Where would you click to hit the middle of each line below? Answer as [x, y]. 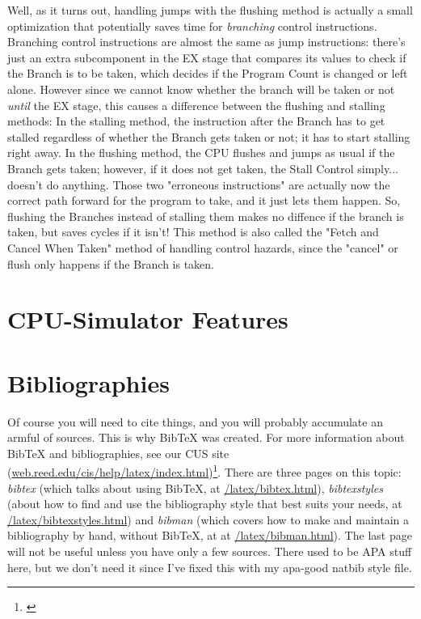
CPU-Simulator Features [148, 319]
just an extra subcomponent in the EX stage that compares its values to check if [207, 57]
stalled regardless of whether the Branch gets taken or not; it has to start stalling [209, 136]
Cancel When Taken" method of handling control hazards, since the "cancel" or [203, 247]
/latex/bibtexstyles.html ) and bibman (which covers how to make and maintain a [208, 519]
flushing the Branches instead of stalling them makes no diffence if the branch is [206, 216]
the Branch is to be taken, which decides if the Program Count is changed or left [208, 73]
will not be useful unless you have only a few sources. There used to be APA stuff [210, 551]
